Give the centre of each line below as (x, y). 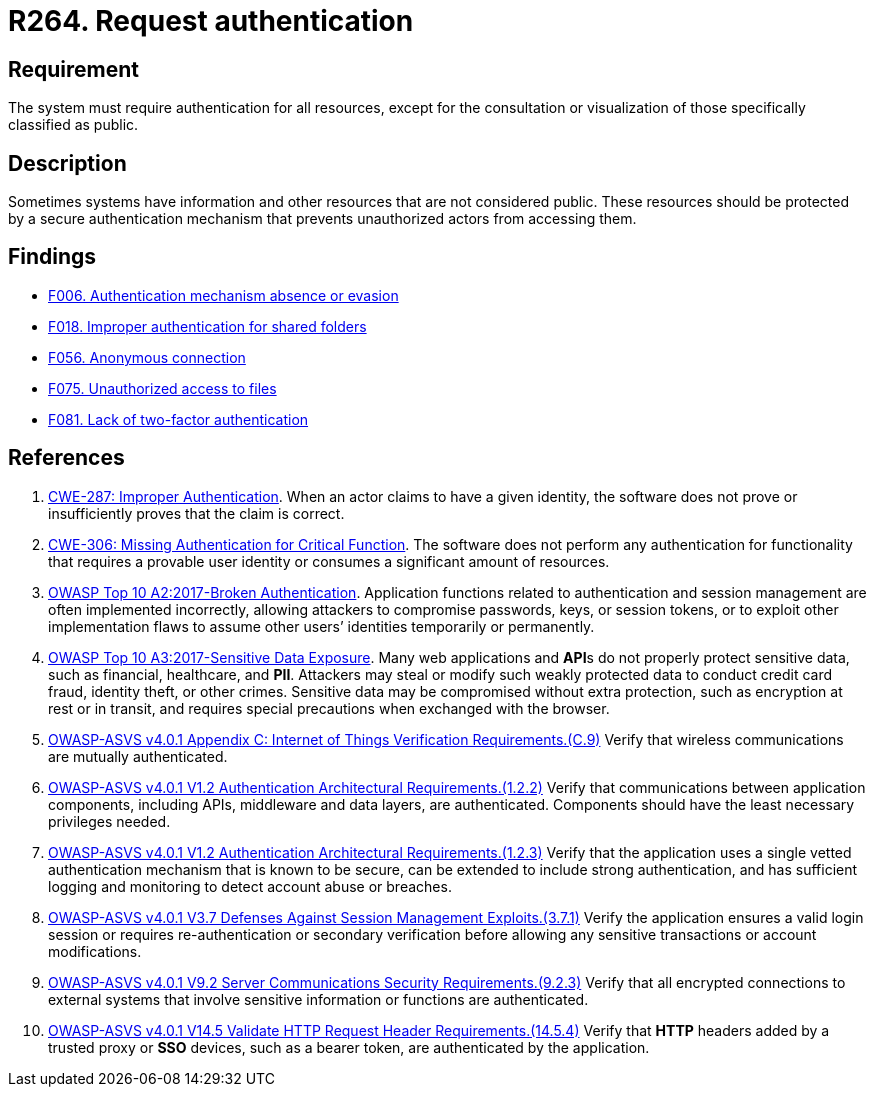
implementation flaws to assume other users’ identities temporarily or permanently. (321, 626)
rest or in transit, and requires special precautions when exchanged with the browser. (329, 708)
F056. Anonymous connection (147, 357)
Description (67, 163)
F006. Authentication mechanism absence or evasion (223, 295)
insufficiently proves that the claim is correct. (196, 513)
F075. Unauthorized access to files (162, 388)
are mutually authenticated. (138, 756)
